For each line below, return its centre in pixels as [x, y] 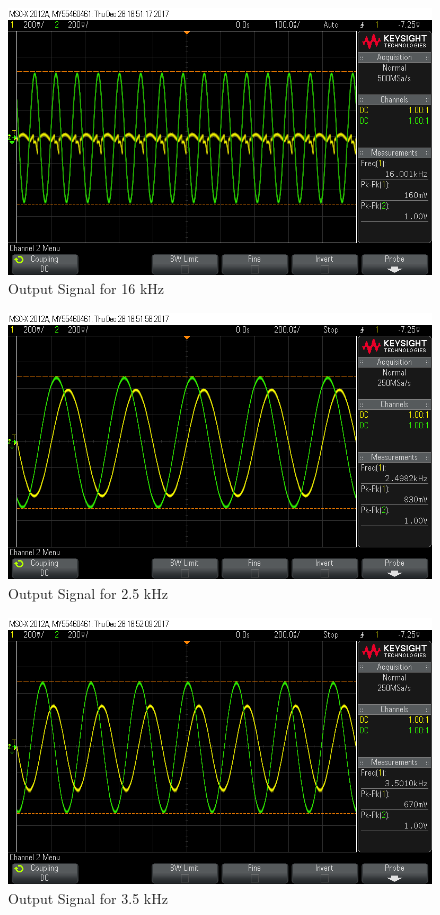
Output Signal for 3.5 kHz [88, 897]
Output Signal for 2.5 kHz [88, 592]
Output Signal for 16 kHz [86, 288]
